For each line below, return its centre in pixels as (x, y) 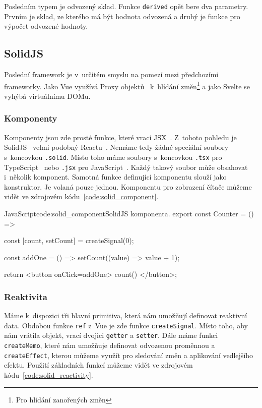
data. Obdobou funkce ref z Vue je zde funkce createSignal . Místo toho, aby (126, 325)
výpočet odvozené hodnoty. (46, 26)
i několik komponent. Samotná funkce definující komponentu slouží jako (115, 177)
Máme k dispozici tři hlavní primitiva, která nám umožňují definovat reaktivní (126, 315)
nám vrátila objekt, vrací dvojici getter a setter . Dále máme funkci (111, 335)
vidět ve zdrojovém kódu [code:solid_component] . (81, 196)
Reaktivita (26, 296)
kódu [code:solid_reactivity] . (49, 374)
